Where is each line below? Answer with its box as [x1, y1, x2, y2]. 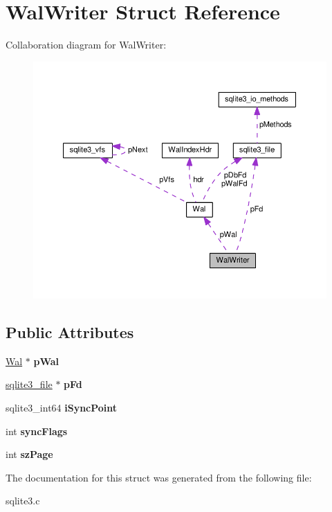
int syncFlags [6, 423, 68, 438]
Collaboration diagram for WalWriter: [6, 37, 167, 52]
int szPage [6, 447, 53, 461]
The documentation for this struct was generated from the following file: [6, 470, 312, 484]
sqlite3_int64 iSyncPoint [6, 400, 118, 415]
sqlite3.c [6, 493, 40, 508]
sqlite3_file [6, 377, 53, 391]
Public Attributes [6, 321, 134, 343]
